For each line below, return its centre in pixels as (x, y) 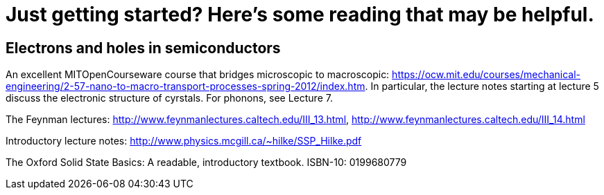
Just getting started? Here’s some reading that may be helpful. (300, 15)
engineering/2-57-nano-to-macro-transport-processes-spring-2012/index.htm (185, 86)
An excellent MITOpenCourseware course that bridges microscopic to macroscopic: (198, 75)
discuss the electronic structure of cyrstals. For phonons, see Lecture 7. (169, 98)
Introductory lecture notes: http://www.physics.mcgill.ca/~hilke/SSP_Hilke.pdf (184, 141)
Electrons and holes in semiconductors (143, 48)
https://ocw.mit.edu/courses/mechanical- (486, 75)
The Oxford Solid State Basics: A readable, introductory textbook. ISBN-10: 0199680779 (206, 162)
